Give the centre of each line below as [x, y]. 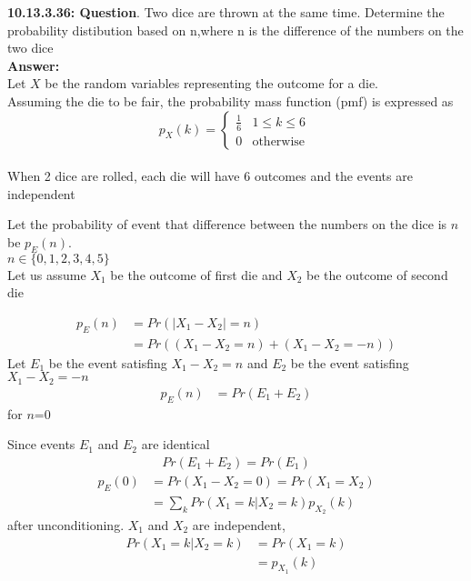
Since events [41, 444]
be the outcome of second [377, 274]
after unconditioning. [66, 524]
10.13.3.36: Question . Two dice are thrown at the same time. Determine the [226, 12]
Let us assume [47, 274]
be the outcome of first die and [196, 274]
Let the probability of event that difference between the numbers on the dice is [227, 224]
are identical [175, 444]
